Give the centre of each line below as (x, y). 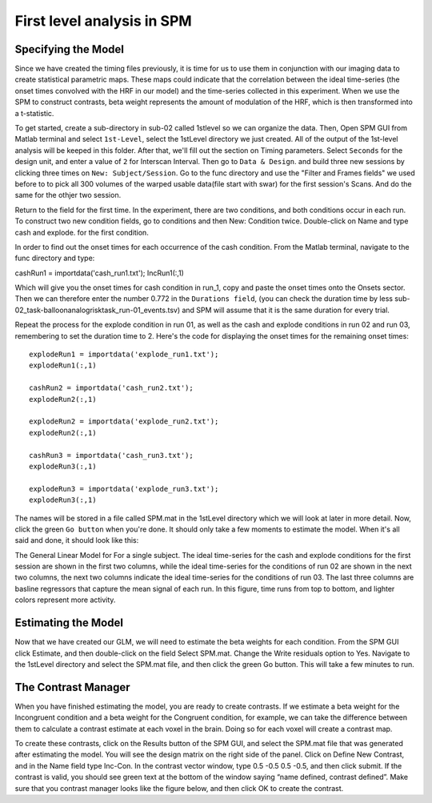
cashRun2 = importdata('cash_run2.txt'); (111, 388)
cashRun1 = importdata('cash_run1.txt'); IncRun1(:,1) (99, 273)
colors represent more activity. (65, 600)
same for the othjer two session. (68, 195)
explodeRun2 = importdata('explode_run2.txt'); (124, 422)
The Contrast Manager (72, 687)
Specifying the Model (69, 49)
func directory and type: (55, 258)
